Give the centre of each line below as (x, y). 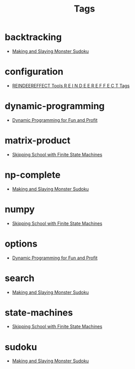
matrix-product (38, 141)
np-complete (33, 175)
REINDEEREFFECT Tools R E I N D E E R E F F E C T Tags (71, 85)
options (21, 244)
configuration (34, 72)
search (20, 278)
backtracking (33, 37)
